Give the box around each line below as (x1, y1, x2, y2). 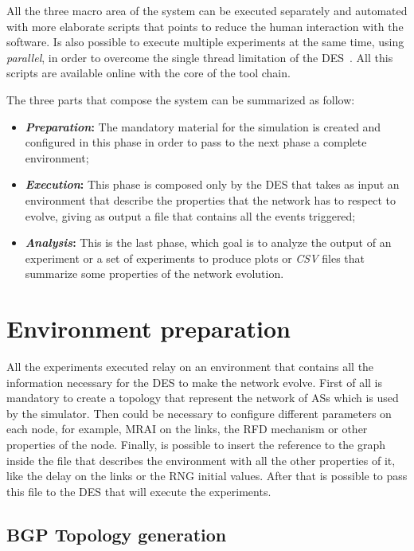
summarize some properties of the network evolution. (25, 265, 284, 282)
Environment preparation (6, 312, 291, 345)
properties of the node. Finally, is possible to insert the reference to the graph (6, 436, 386, 452)
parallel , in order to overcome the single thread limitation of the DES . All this (6, 49, 393, 65)
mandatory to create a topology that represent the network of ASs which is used (6, 389, 399, 406)
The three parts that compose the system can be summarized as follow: (6, 91, 355, 107)
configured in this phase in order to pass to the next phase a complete (25, 134, 367, 150)
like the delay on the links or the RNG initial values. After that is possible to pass (6, 467, 408, 484)
